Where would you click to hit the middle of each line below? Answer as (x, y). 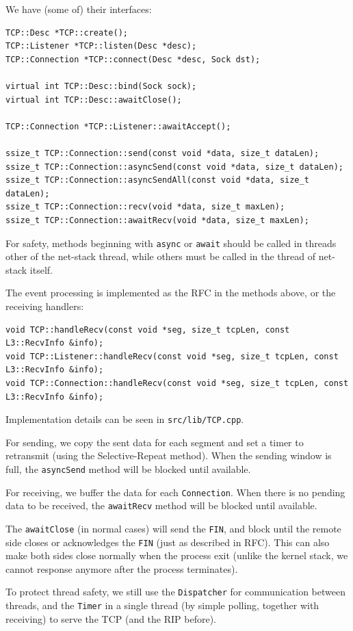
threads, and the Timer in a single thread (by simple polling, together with (162, 605)
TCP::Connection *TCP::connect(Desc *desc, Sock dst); (133, 59)
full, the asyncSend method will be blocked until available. (128, 468)
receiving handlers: (45, 306)
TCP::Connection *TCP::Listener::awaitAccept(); (118, 126)
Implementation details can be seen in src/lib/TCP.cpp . (125, 419)
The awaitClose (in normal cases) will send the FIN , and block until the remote (173, 528)
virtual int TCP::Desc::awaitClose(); (94, 100)
